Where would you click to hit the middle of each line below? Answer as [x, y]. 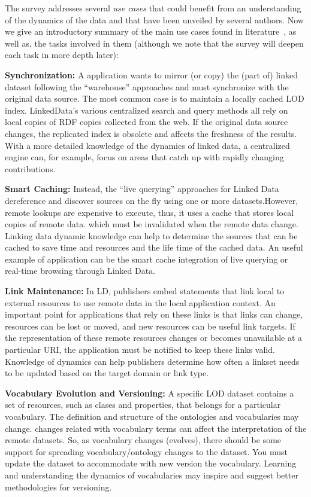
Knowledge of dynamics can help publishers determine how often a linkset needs [152, 361]
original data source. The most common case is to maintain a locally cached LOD [155, 98]
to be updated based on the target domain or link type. [107, 373]
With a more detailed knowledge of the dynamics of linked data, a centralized [147, 145]
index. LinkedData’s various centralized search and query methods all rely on [147, 110]
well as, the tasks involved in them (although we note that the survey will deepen [154, 43]
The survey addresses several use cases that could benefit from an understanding [153, 8]
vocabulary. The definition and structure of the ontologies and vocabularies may [152, 416]
